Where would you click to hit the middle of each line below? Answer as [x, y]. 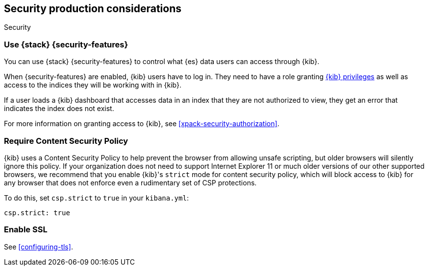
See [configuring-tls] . [38, 247]
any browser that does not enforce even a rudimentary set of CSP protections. [130, 182]
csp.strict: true [37, 213]
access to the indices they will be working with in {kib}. [93, 85]
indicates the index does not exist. [59, 109]
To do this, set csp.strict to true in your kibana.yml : [96, 198]
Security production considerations [93, 9]
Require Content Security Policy [66, 141]
